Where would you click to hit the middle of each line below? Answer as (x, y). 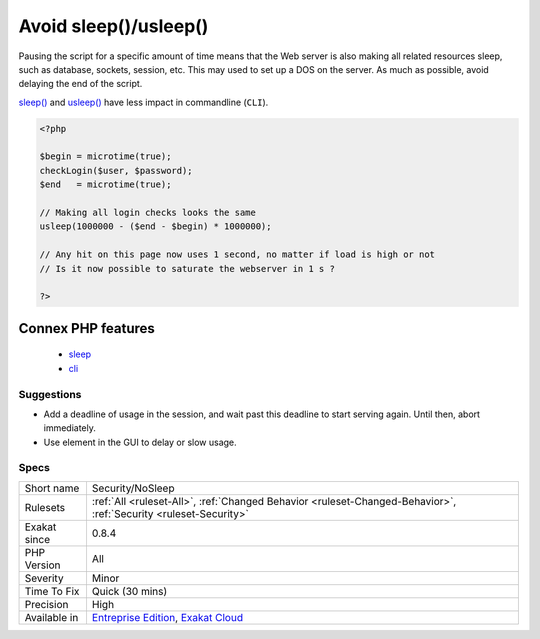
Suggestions (50, 394)
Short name (52, 488)
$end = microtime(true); (105, 184)
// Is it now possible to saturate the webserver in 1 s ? (187, 268)
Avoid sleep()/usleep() (113, 26)
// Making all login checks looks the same (148, 213)
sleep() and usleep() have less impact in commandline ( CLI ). (143, 102)
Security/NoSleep (133, 488)
